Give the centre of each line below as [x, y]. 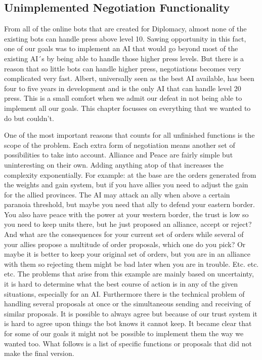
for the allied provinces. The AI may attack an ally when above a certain [117, 194]
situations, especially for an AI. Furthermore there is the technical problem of [124, 293]
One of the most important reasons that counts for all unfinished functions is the [129, 135]
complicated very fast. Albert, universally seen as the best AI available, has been [129, 78]
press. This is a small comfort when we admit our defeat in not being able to [123, 98]
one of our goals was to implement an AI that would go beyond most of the [121, 48]
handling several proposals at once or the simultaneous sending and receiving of [127, 304]
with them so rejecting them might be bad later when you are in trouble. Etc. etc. [132, 264]
